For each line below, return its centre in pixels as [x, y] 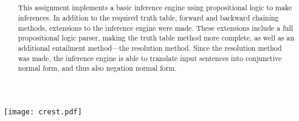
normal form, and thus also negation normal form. [97, 68]
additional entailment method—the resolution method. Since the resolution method [150, 47]
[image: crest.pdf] [43, 112]
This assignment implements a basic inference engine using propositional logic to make [155, 8]
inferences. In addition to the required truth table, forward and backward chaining [148, 18]
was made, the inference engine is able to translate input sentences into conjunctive [150, 58]
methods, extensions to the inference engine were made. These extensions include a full [156, 28]
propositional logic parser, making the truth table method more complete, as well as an [156, 38]
